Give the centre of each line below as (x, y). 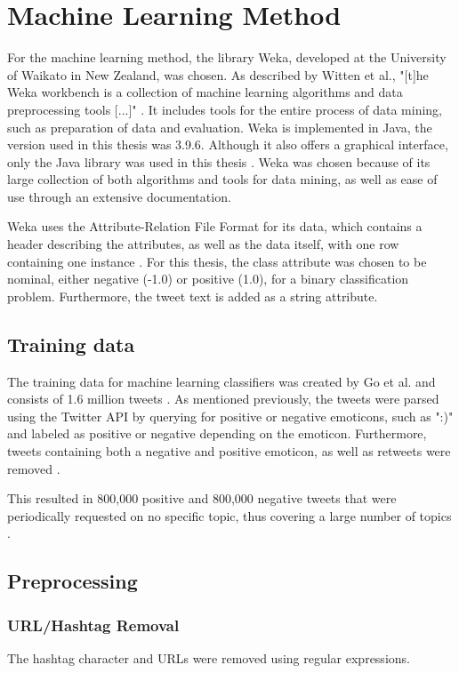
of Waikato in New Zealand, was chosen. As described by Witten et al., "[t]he (218, 74)
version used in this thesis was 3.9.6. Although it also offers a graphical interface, (228, 144)
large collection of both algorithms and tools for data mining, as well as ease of (222, 179)
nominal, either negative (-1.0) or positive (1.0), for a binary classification (208, 279)
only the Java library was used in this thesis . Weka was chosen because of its (219, 161)
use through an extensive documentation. (119, 196)
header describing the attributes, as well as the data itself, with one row (203, 244)
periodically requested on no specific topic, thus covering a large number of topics (229, 515)
